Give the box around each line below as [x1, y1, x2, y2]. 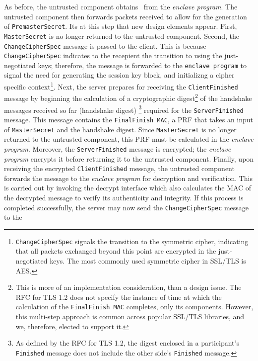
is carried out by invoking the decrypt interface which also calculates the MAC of [4, 182, 252, 193]
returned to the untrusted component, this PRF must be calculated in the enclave [4, 134, 254, 144]
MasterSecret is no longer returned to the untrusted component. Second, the [4, 30, 239, 41]
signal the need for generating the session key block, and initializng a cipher [4, 70, 235, 80]
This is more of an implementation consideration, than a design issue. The [15, 282, 242, 292]
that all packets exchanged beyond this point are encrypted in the [15, 246, 216, 256]
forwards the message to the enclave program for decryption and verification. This [4, 173, 253, 183]
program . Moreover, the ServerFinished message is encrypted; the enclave [4, 143, 231, 154]
